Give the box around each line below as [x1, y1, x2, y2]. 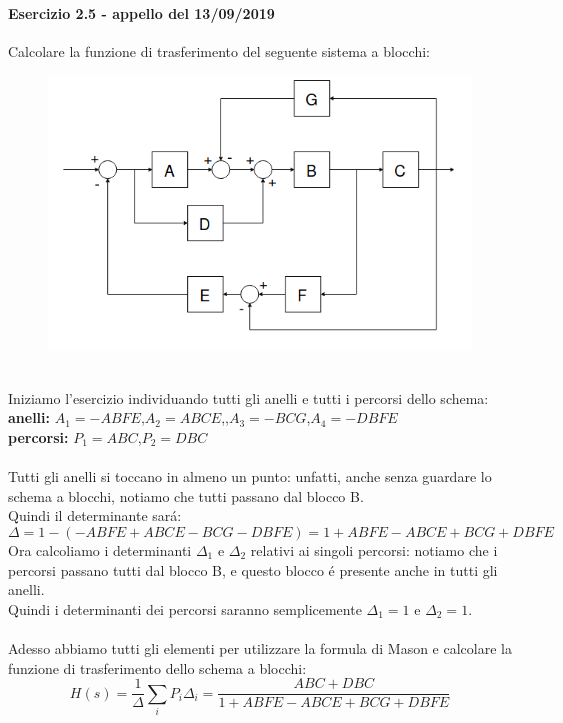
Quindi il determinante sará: [8, 505, 182, 526]
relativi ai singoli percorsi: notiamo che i [250, 540, 498, 560]
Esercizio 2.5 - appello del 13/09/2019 [8, 2, 275, 23]
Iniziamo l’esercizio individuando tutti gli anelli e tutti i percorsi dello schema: [8, 387, 489, 408]
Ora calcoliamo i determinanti [8, 540, 192, 560]
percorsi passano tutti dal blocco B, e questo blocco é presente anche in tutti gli [8, 559, 498, 580]
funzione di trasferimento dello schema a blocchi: [8, 657, 307, 678]
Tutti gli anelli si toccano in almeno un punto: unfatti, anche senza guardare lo [8, 466, 492, 487]
